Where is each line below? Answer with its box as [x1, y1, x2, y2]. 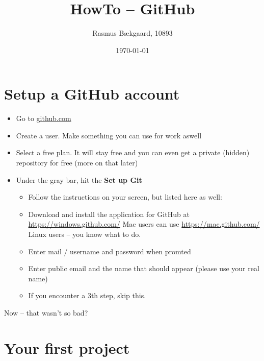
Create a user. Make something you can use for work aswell [16, 130, 202, 140]
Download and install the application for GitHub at [28, 208, 190, 219]
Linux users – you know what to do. [28, 229, 141, 239]
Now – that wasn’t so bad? [4, 307, 88, 318]
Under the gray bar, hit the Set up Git [16, 174, 142, 185]
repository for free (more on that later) [16, 157, 138, 168]
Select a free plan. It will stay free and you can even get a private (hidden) [16, 147, 250, 158]
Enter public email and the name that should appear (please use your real [28, 263, 259, 274]
